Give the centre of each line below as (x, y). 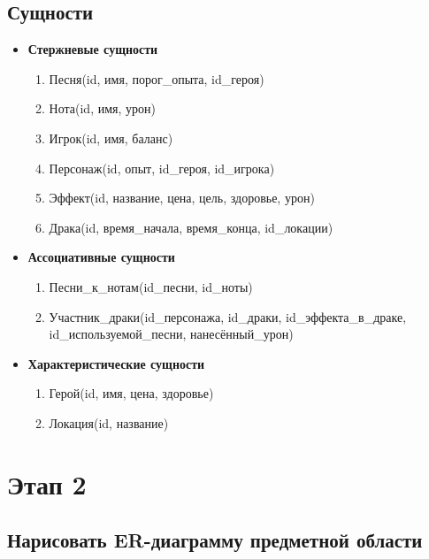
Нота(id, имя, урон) (102, 108)
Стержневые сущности (93, 49)
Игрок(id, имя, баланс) (111, 138)
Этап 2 (47, 483)
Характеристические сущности (116, 363)
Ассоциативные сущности (101, 257)
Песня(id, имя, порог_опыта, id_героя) (157, 78)
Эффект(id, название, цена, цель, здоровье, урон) (182, 198)
